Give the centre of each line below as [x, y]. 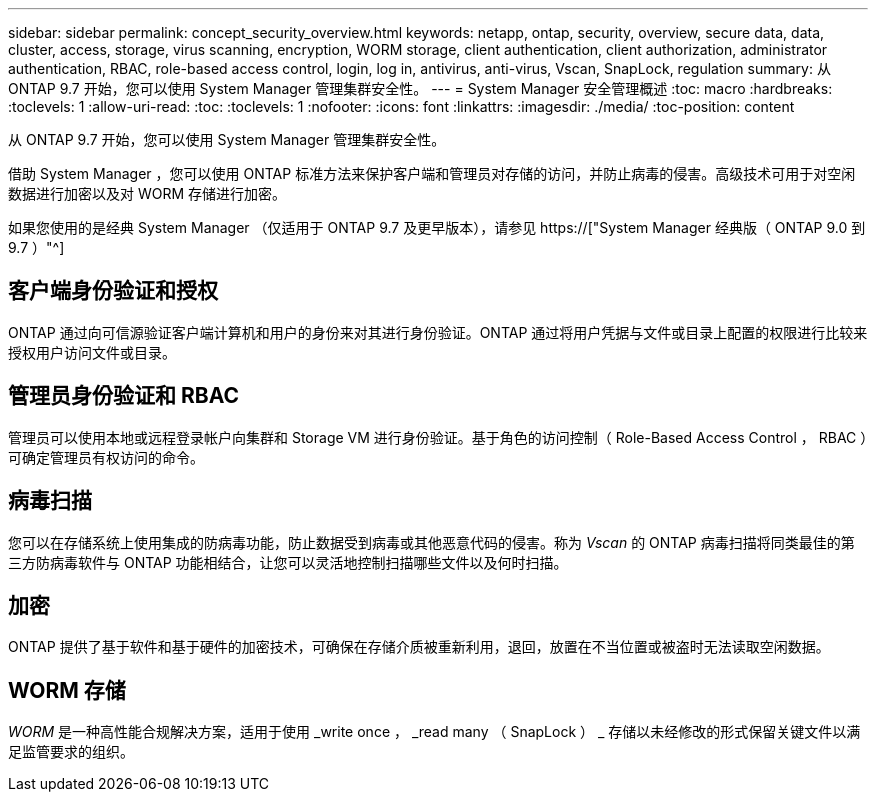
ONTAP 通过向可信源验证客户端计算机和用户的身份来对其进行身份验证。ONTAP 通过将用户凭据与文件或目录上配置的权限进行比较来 [438, 332]
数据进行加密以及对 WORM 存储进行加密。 [147, 193]
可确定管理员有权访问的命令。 [106, 457]
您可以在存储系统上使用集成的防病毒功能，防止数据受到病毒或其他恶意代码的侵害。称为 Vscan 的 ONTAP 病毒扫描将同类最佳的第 [431, 542]
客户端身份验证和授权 [113, 291]
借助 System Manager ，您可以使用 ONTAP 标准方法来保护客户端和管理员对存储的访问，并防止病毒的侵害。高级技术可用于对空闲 [432, 173]
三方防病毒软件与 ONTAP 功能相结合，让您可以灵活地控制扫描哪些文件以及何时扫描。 [288, 562]
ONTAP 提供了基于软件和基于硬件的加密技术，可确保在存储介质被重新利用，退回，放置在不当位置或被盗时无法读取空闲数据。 [419, 647]
